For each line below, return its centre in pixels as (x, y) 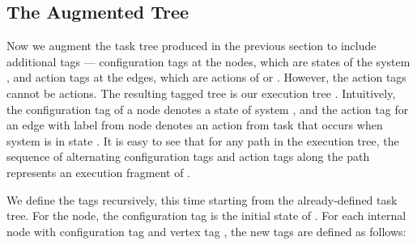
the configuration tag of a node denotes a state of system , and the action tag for (208, 109)
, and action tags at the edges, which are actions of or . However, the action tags (206, 77)
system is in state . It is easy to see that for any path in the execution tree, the (203, 140)
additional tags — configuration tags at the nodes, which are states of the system (208, 61)
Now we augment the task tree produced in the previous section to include (191, 46)
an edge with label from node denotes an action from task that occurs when (195, 125)
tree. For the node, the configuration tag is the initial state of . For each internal (206, 215)
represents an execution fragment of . (98, 172)
